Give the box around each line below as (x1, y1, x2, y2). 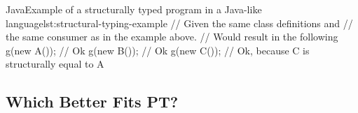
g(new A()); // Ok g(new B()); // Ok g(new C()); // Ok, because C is (6, 43, 310, 57)
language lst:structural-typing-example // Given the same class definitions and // (6, 15, 353, 30)
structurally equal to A (6, 56, 104, 71)
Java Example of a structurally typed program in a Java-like (6, 2, 262, 16)
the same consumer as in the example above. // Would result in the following (6, 29, 338, 44)
